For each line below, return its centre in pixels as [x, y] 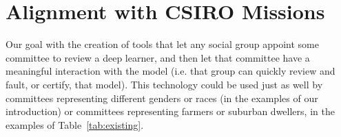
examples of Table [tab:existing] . [75, 124]
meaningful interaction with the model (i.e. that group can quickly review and [170, 71]
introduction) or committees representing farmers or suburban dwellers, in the [170, 111]
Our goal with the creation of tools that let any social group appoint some [162, 44]
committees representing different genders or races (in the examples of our [162, 98]
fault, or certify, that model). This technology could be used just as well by [164, 84]
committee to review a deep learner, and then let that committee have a [158, 57]
